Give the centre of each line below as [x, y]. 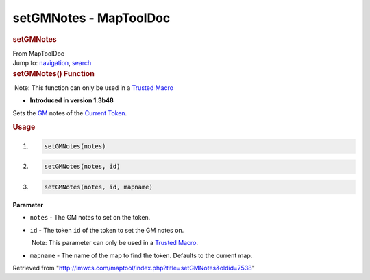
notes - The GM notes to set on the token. [90, 218]
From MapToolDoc [39, 53]
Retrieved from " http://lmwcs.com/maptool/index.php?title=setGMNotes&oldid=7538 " [134, 268]
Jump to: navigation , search [52, 63]
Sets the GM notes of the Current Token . [70, 113]
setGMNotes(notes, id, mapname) [99, 187]
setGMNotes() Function [54, 73]
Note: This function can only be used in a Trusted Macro [94, 87]
